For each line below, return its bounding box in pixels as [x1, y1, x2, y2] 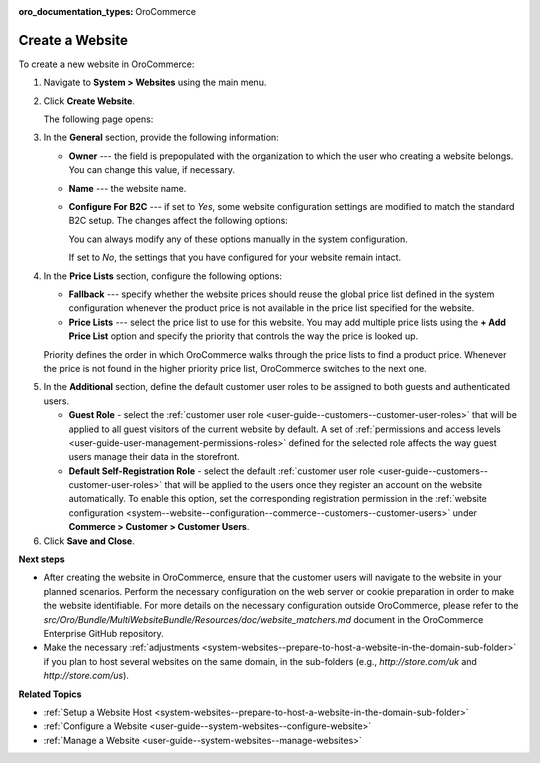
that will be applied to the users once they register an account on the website [164, 479, 483, 491]
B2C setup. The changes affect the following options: [68, 215, 289, 227]
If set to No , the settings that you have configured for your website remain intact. [68, 251, 402, 264]
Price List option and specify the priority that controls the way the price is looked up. [68, 330, 419, 342]
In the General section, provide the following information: [43, 131, 279, 144]
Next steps [18, 553, 65, 565]
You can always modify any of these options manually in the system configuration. [68, 233, 409, 245]
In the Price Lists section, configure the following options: [43, 270, 282, 282]
